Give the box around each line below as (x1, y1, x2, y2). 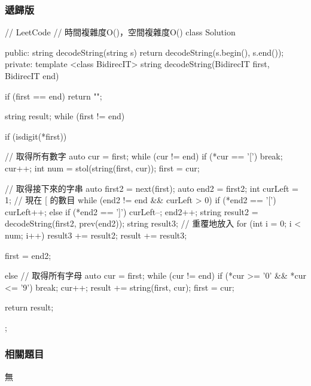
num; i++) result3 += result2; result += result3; (5, 228, 187, 241)
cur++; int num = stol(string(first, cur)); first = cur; (5, 161, 200, 174)
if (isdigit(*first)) (5, 129, 67, 142)
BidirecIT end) (5, 70, 59, 82)
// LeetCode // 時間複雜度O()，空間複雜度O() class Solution (5, 26, 236, 38)
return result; (5, 301, 54, 313)
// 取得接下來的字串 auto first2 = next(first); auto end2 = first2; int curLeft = (5, 182, 298, 194)
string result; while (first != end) (5, 110, 125, 122)
